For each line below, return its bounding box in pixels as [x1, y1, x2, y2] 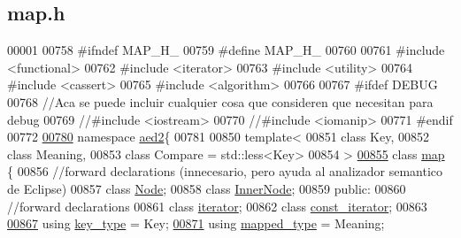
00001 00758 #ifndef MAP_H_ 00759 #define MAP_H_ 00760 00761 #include [7, 41, 445, 59]
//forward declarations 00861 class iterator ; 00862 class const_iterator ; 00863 [7, 196, 427, 215]
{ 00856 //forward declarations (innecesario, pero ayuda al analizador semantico [7, 162, 443, 180]
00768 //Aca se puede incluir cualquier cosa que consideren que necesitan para [7, 92, 434, 111]
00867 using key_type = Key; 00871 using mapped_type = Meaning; [7, 214, 385, 233]
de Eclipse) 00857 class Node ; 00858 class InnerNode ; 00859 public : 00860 [7, 179, 406, 197]
